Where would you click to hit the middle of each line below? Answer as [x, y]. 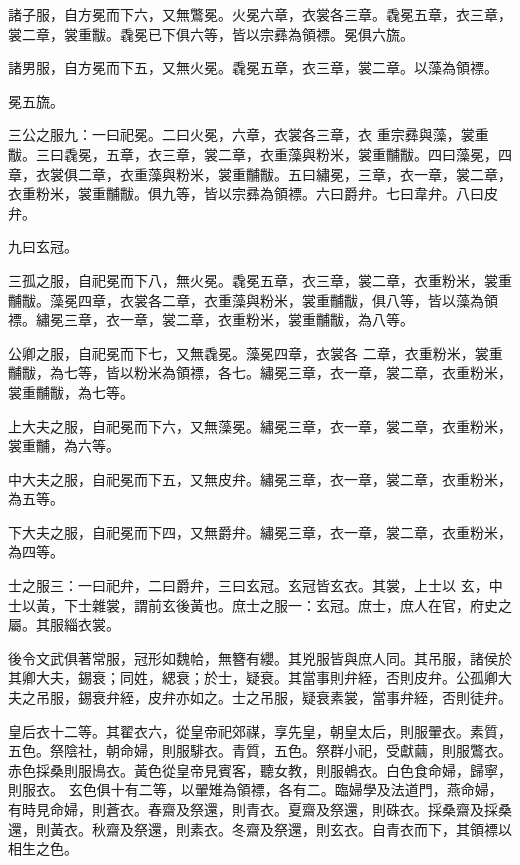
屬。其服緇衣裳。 [64, 624]
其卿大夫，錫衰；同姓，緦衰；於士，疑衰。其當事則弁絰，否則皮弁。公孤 [246, 677]
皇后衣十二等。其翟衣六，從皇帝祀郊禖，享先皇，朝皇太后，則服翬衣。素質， [260, 730]
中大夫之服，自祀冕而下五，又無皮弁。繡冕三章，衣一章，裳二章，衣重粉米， [260, 478]
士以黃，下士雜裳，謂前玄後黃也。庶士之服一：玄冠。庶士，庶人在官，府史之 [260, 604]
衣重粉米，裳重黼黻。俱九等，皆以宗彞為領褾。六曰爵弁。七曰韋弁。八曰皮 [253, 193]
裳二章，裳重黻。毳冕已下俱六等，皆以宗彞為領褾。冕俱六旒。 [211, 33]
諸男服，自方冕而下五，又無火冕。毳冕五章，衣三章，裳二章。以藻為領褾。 [253, 67]
